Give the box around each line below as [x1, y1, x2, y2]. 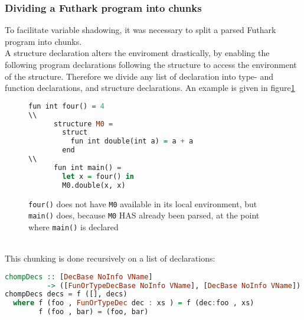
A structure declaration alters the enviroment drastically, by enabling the [5, 47, 270, 59]
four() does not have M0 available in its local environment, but [28, 197, 257, 210]
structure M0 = [53, 119, 113, 128]
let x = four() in [62, 172, 135, 181]
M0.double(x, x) [62, 181, 126, 190]
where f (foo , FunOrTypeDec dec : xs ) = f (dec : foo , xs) [13, 299, 254, 308]
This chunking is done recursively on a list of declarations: [5, 252, 215, 265]
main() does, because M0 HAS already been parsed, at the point [28, 209, 260, 221]
